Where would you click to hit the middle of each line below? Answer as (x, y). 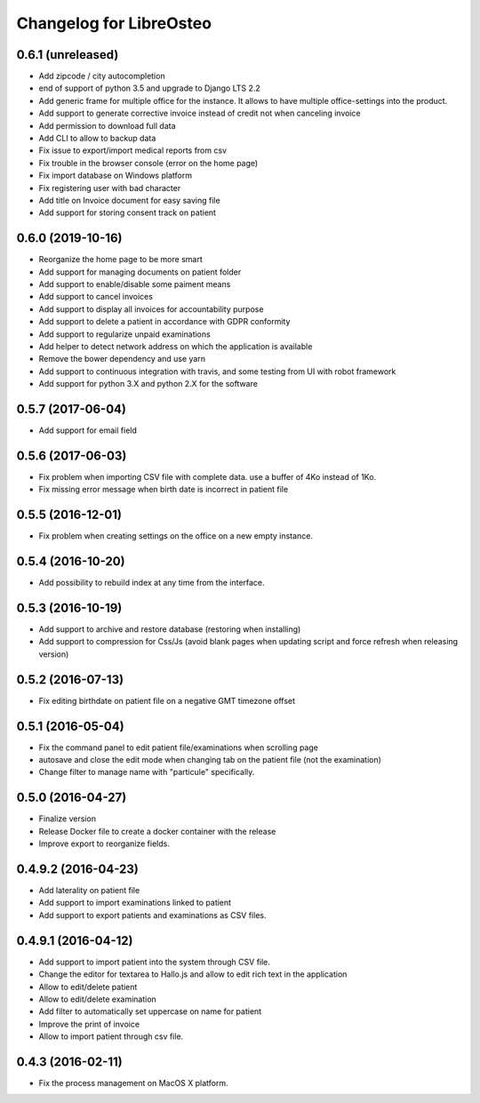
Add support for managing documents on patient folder (140, 272)
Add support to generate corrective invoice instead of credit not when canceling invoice (200, 113)
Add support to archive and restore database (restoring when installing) (170, 629)
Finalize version (68, 819)
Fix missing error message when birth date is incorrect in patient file (164, 490)
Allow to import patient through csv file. (111, 1036)
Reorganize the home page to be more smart (121, 260)
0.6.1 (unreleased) (68, 55)
